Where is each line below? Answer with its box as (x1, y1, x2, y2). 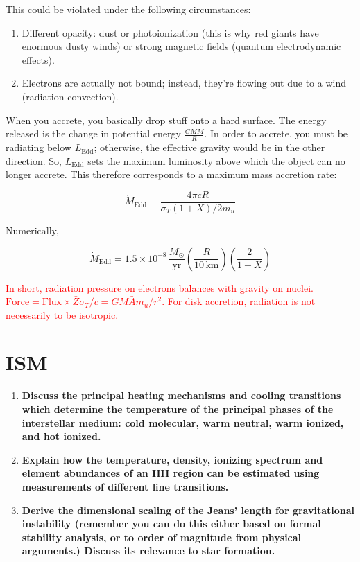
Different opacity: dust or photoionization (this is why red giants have (22, 25, 319, 39)
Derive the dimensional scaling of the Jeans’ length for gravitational (22, 502, 355, 517)
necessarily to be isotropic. (6, 307, 119, 322)
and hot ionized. (22, 429, 101, 444)
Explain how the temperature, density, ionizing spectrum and (22, 452, 323, 466)
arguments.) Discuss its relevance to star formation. (22, 543, 275, 558)
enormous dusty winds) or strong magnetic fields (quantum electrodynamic (22, 39, 341, 53)
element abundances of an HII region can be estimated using (22, 466, 320, 480)
